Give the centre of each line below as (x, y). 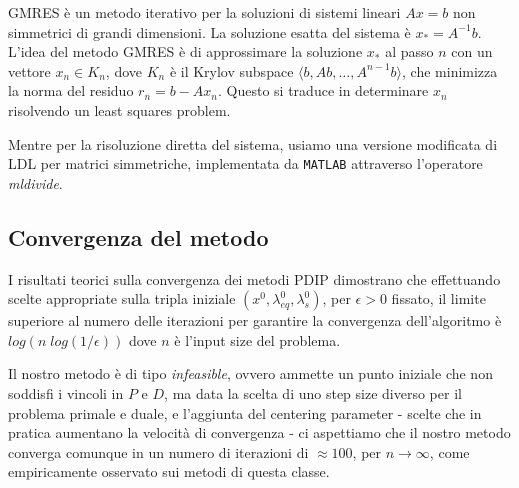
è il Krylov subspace (231, 70)
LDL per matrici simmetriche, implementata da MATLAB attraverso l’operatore (245, 163)
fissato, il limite (438, 298)
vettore (29, 70)
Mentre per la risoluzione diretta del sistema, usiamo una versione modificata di (253, 143)
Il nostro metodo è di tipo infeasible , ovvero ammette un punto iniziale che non (250, 373)
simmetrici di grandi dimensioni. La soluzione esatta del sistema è (209, 31)
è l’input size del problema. (257, 339)
